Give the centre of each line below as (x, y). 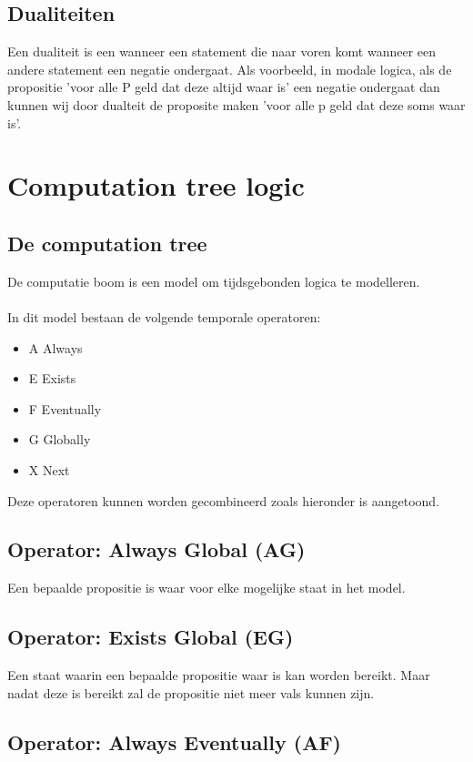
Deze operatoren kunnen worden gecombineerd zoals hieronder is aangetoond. (224, 500)
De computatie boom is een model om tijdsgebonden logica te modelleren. (214, 281)
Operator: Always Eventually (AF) (174, 742)
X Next (49, 469)
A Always (55, 347)
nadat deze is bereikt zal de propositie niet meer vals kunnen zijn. (191, 692)
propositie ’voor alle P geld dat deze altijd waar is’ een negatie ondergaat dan (224, 87)
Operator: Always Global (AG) (156, 549)
